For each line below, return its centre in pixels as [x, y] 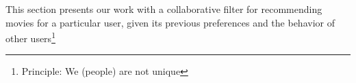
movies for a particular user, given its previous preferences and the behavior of [170, 22]
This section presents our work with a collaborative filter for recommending [164, 9]
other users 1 [30, 37]
